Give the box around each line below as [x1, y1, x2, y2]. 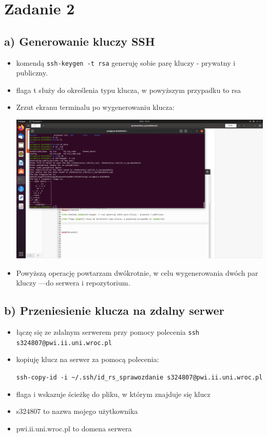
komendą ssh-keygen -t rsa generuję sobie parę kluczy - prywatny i [16, 57, 236, 68]
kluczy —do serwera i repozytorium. [16, 277, 130, 288]
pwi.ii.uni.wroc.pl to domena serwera [16, 423, 132, 433]
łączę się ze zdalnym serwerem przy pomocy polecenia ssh [16, 327, 199, 337]
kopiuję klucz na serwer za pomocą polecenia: [16, 354, 159, 365]
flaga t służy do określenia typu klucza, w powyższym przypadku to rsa [16, 84, 241, 95]
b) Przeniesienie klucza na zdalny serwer [4, 302, 224, 318]
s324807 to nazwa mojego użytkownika [16, 406, 138, 416]
